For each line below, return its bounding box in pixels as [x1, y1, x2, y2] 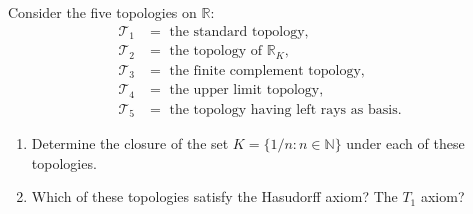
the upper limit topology [169, 83, 320, 98]
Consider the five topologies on [8, 2, 197, 22]
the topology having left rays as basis [169, 102, 398, 117]
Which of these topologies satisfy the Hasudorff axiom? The [31, 186, 398, 207]
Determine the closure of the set [31, 133, 229, 154]
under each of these [346, 133, 465, 154]
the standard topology [169, 24, 305, 39]
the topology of [169, 44, 263, 59]
